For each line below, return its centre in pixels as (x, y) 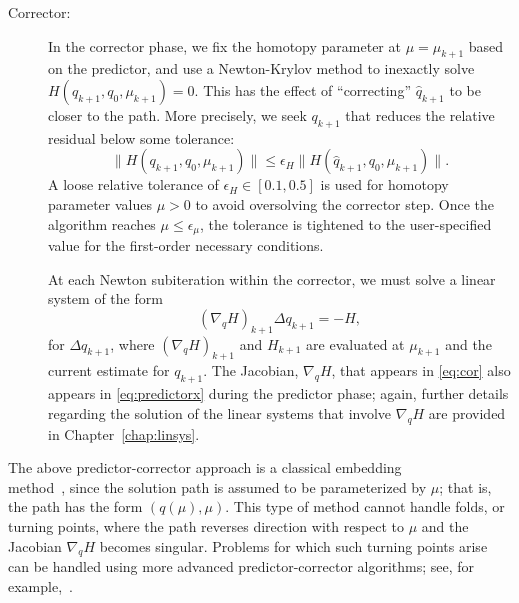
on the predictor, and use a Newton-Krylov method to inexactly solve (261, 68)
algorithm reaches (102, 223)
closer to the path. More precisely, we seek (177, 114)
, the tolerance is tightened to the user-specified (346, 223)
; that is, (465, 486)
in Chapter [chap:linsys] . (124, 433)
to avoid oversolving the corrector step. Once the (344, 203)
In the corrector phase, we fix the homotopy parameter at (224, 45)
